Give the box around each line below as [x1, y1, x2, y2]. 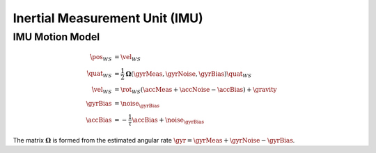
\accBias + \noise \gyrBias [132, 115, 205, 125]
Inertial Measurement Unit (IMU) [13, 10, 203, 26]
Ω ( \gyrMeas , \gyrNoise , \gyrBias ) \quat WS [125, 70, 252, 79]
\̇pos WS [90, 53, 112, 63]
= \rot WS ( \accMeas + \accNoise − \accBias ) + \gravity [113, 86, 277, 95]
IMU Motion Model [13, 31, 100, 43]
